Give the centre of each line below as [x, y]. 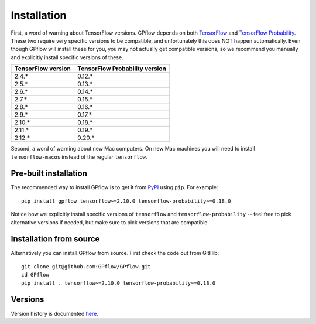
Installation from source [55, 239]
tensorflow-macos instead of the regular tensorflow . [79, 157]
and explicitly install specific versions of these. [67, 57]
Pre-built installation [49, 174]
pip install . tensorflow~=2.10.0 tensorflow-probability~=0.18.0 [118, 283]
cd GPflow [35, 275]
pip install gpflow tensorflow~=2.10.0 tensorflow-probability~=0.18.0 [126, 201]
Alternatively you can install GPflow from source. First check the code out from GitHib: [115, 253]
